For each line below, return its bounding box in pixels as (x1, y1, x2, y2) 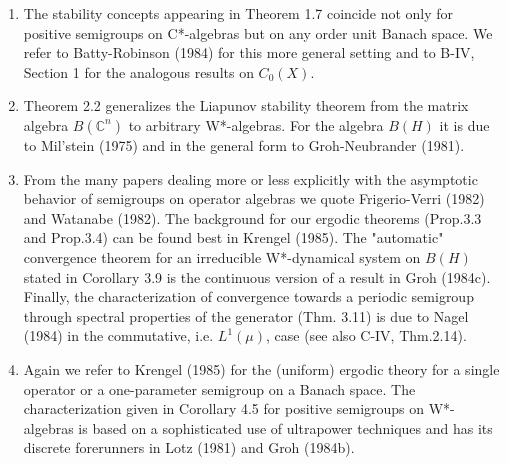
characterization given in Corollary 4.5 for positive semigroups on (23, 398, 425, 419)
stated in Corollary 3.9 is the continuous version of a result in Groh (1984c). (23, 266, 491, 287)
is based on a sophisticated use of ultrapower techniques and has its (78, 417, 493, 438)
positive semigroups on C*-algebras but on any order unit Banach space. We (23, 22, 493, 43)
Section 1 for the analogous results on (23, 61, 254, 82)
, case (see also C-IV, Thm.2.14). (266, 325, 467, 346)
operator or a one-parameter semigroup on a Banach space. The (23, 378, 416, 399)
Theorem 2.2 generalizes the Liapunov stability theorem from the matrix (23, 95, 469, 116)
